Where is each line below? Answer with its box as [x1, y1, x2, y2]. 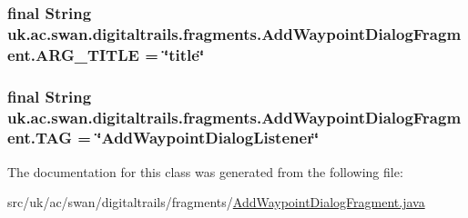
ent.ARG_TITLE [7, 43, 139, 65]
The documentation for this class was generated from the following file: [7, 162, 403, 181]
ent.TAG [7, 126, 73, 149]
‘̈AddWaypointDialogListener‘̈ [97, 126, 320, 149]
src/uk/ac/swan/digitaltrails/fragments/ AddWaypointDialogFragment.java [7, 193, 425, 212]
